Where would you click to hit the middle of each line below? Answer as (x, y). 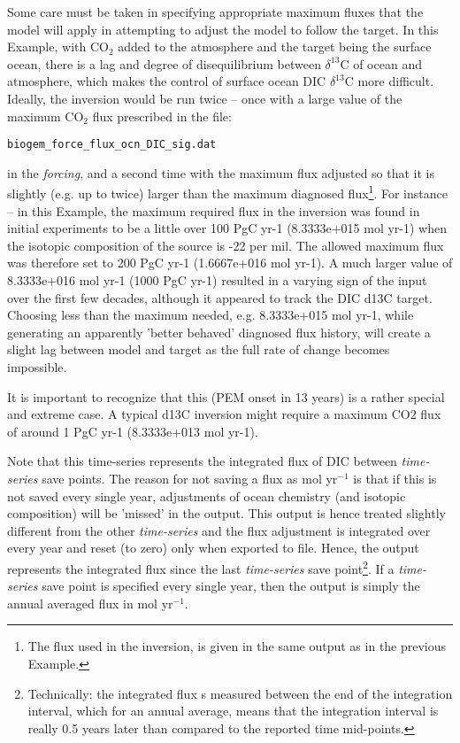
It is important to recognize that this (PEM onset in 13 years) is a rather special (226, 396)
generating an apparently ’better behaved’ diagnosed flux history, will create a (219, 332)
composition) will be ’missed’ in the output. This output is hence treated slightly (226, 513)
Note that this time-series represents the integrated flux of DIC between (202, 461)
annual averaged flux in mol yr (90, 603)
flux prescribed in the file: (162, 116)
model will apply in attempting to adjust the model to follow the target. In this (223, 29)
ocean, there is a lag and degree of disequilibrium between (164, 63)
